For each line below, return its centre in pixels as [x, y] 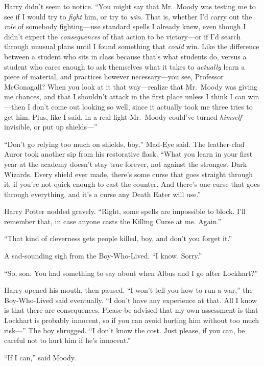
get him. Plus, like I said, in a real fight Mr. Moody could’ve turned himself [123, 116]
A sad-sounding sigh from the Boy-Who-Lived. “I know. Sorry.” [103, 256]
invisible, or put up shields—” [51, 127]
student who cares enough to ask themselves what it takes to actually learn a [125, 66]
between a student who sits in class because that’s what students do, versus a [125, 56]
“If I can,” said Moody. [40, 357]
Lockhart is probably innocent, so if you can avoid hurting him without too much [132, 320]
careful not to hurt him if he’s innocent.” [67, 340]
